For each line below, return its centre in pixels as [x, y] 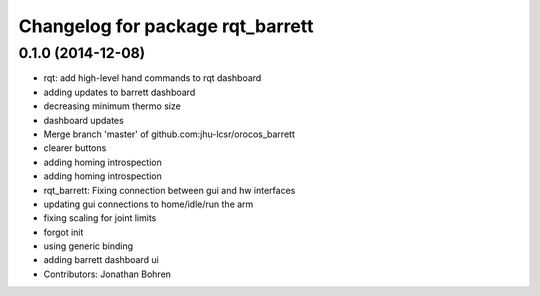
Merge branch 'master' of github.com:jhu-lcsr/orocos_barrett [169, 134]
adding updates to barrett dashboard [119, 92]
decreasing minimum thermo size [112, 106]
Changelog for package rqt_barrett [166, 26]
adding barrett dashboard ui [101, 260]
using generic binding [88, 246]
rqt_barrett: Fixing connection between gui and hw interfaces [169, 190]
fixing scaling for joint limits [100, 218]
